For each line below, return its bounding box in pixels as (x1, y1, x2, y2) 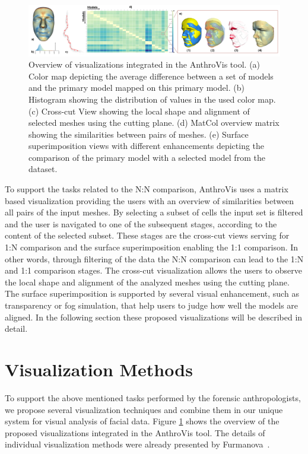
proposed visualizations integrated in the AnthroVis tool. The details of (5, 426, 265, 439)
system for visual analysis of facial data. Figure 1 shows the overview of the (5, 415, 280, 427)
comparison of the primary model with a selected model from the (28, 151, 265, 163)
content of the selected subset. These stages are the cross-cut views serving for (5, 229, 290, 242)
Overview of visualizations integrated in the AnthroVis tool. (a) (28, 58, 261, 71)
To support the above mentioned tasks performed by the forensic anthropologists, (5, 391, 301, 404)
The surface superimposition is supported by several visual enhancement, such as (5, 287, 299, 300)
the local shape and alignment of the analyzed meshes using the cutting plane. (5, 275, 290, 288)
